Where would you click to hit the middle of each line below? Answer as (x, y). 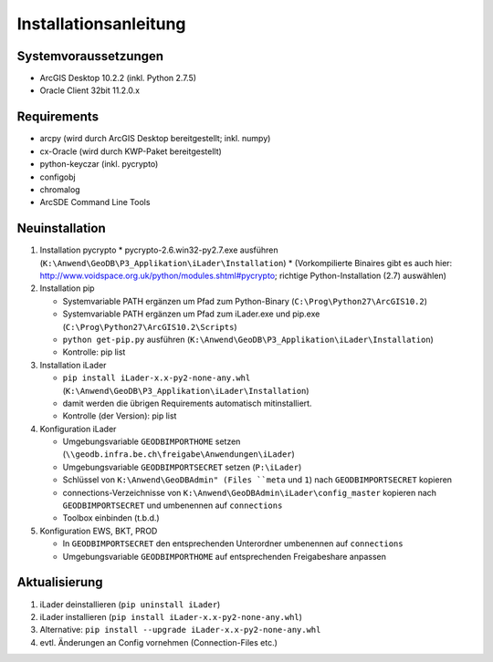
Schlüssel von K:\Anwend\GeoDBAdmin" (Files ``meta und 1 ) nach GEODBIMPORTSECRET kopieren (257, 480)
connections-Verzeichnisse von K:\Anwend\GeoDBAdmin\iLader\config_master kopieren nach (250, 492)
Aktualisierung (60, 582)
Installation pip (67, 288)
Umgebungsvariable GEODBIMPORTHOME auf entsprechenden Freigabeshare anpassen (225, 556)
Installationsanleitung (101, 24)
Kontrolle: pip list (94, 352)
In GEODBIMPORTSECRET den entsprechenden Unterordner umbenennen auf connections (233, 543)
